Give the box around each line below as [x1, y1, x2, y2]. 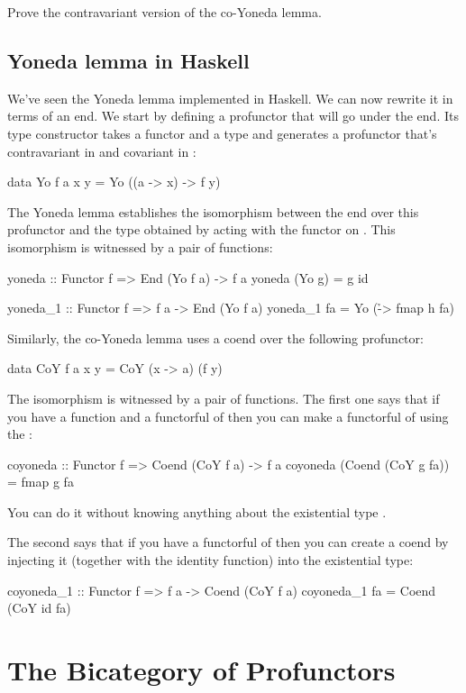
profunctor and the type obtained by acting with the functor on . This [7, 220, 396, 239]
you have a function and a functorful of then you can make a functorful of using [7, 406, 449, 425]
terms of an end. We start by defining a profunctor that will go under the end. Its [7, 106, 459, 125]
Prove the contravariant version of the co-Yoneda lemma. [7, 3, 322, 21]
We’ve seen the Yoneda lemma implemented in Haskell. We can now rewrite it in [7, 88, 453, 107]
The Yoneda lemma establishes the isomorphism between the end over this [7, 202, 419, 221]
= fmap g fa [7, 472, 74, 491]
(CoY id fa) [7, 598, 71, 617]
